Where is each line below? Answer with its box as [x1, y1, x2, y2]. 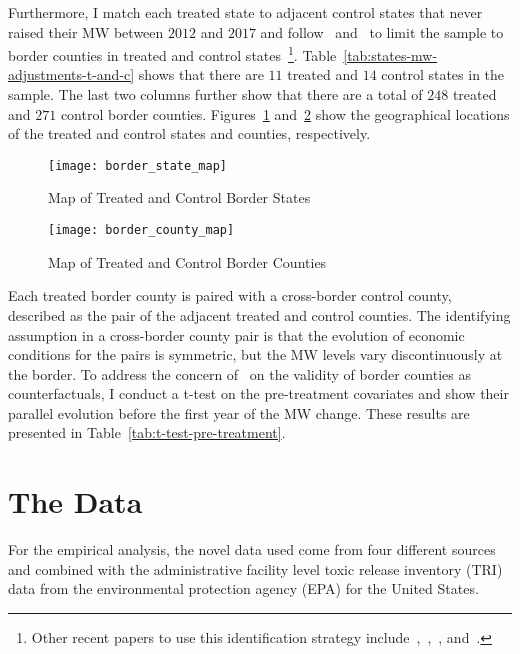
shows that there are [138, 64, 264, 85]
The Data [8, 481, 143, 522]
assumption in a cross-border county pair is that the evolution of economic [8, 324, 465, 345]
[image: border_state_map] [48, 158, 227, 173]
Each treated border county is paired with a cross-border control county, [8, 285, 452, 306]
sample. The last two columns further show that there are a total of [8, 84, 423, 105]
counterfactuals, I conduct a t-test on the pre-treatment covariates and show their [8, 383, 509, 404]
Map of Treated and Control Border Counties [48, 251, 327, 272]
